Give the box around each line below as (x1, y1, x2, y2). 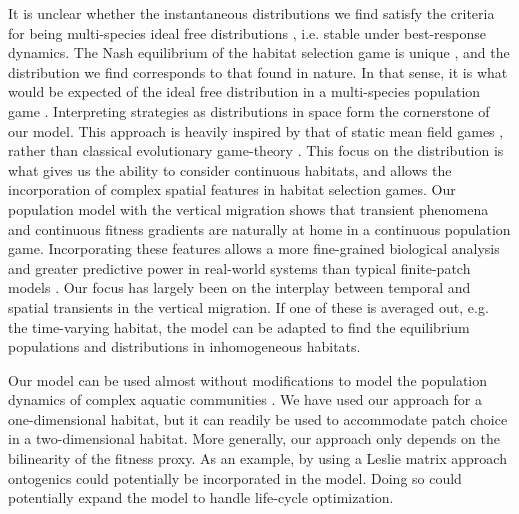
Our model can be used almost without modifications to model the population (8, 369, 488, 390)
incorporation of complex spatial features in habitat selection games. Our (8, 179, 456, 200)
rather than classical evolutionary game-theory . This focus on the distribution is (8, 140, 504, 161)
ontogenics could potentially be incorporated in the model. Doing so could (8, 467, 462, 488)
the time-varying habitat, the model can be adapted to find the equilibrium (8, 316, 470, 337)
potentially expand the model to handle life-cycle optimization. (8, 487, 394, 508)
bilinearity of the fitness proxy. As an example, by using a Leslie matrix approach (8, 448, 507, 469)
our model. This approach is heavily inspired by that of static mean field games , (8, 120, 504, 141)
